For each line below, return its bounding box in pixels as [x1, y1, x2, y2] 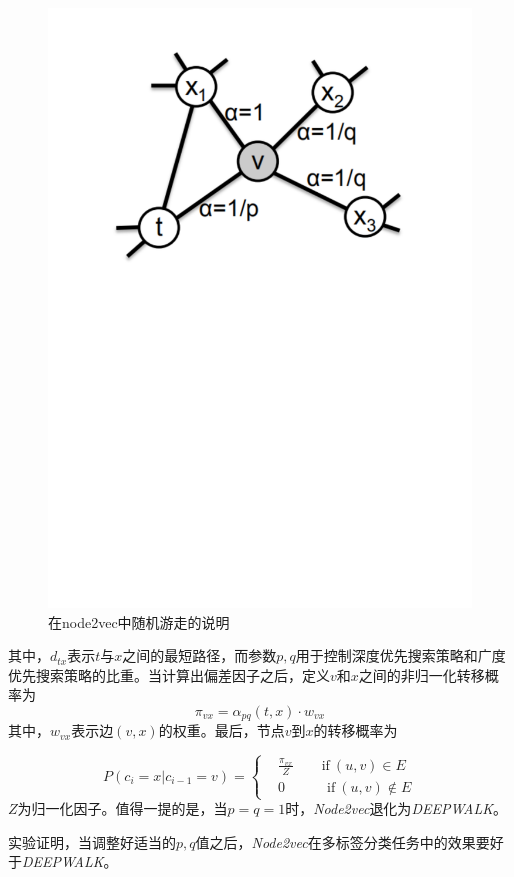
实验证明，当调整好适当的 [8, 831, 176, 852]
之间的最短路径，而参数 [122, 645, 277, 666]
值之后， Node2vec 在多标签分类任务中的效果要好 [195, 831, 504, 852]
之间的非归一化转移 [358, 664, 485, 685]
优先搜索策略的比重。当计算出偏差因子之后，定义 [8, 664, 330, 685]
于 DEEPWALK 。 [8, 851, 118, 872]
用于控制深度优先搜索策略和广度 [295, 645, 506, 666]
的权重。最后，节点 [158, 720, 285, 741]
